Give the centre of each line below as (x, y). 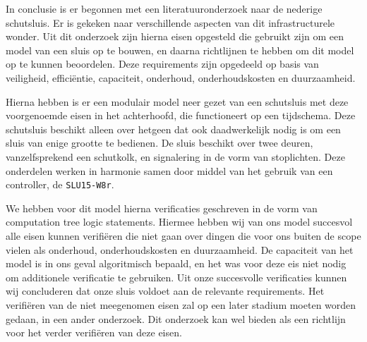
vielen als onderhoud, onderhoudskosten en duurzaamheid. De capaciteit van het (180, 249)
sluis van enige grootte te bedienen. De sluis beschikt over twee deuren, (160, 143)
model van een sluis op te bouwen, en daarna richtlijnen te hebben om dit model (180, 50)
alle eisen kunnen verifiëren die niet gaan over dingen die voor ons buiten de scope (183, 235)
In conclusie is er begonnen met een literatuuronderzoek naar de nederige (164, 8)
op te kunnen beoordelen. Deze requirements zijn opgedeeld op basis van (162, 64)
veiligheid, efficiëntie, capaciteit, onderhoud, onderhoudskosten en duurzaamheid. (181, 77)
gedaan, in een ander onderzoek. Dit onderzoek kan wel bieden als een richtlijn (176, 318)
